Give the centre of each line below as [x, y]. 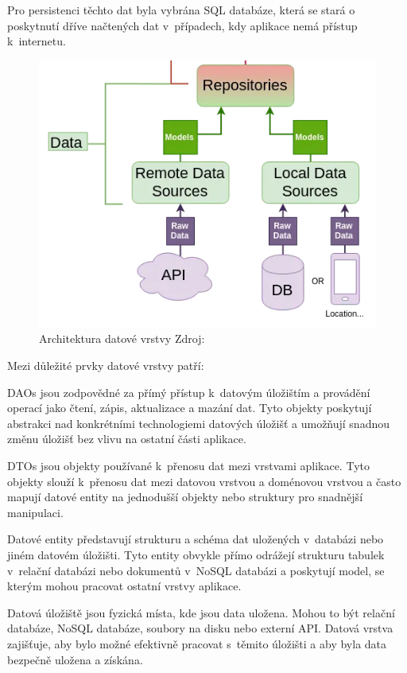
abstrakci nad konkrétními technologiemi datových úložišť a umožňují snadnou [199, 423]
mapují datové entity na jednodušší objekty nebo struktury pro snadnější [185, 497]
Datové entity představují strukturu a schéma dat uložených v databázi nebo [196, 539]
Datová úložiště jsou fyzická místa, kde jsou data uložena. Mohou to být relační [201, 612]
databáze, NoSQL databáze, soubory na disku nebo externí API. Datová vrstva [200, 628]
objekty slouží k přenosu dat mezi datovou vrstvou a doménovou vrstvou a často [204, 481]
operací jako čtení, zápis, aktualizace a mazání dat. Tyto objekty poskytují [190, 408]
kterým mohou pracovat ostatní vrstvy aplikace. [124, 586]
